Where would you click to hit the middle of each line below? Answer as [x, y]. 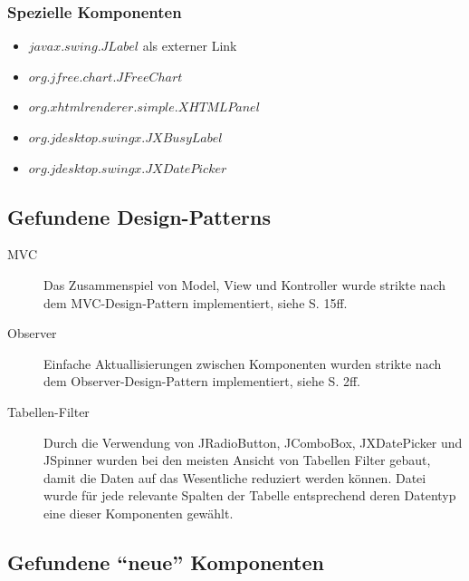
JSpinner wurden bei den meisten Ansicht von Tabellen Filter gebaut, [237, 460]
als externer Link [190, 46]
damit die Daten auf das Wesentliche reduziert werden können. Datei [235, 477]
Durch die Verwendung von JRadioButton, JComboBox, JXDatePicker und [253, 442]
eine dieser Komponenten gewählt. [139, 513]
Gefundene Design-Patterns [139, 216]
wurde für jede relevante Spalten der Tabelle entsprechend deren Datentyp [250, 495]
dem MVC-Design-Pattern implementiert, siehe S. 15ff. [196, 302]
